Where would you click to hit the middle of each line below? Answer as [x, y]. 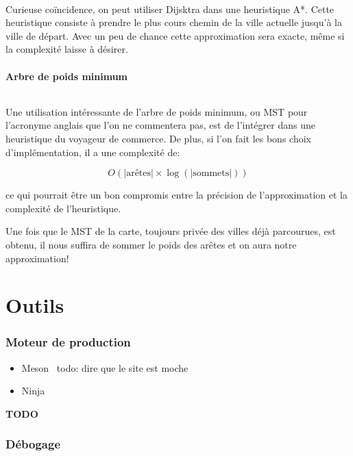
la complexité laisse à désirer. [67, 49]
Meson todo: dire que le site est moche [105, 367]
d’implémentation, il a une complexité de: [93, 152]
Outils [35, 305]
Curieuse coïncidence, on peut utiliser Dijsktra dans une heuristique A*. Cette [170, 9]
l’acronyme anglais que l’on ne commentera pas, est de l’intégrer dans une [160, 125]
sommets [211, 174]
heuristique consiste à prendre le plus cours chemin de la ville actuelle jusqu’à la [174, 22]
